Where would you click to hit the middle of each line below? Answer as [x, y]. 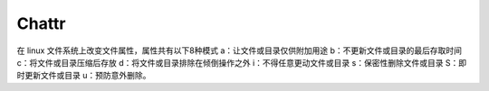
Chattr [42, 23]
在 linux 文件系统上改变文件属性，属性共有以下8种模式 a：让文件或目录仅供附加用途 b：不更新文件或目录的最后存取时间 [239, 50]
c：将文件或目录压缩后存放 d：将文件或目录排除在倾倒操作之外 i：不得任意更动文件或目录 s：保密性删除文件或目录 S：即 [242, 62]
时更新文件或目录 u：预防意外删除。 [84, 76]
